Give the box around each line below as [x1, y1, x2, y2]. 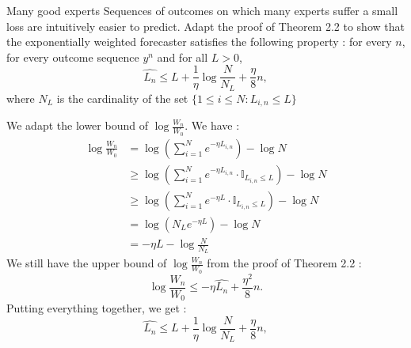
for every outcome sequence [6, 48, 139, 65]
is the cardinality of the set [56, 89, 188, 106]
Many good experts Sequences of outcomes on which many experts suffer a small [6, 2, 398, 18]
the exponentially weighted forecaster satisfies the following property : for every [6, 33, 392, 50]
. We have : [185, 117, 240, 134]
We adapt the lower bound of [6, 117, 148, 134]
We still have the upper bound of [6, 255, 167, 271]
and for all [157, 48, 208, 65]
